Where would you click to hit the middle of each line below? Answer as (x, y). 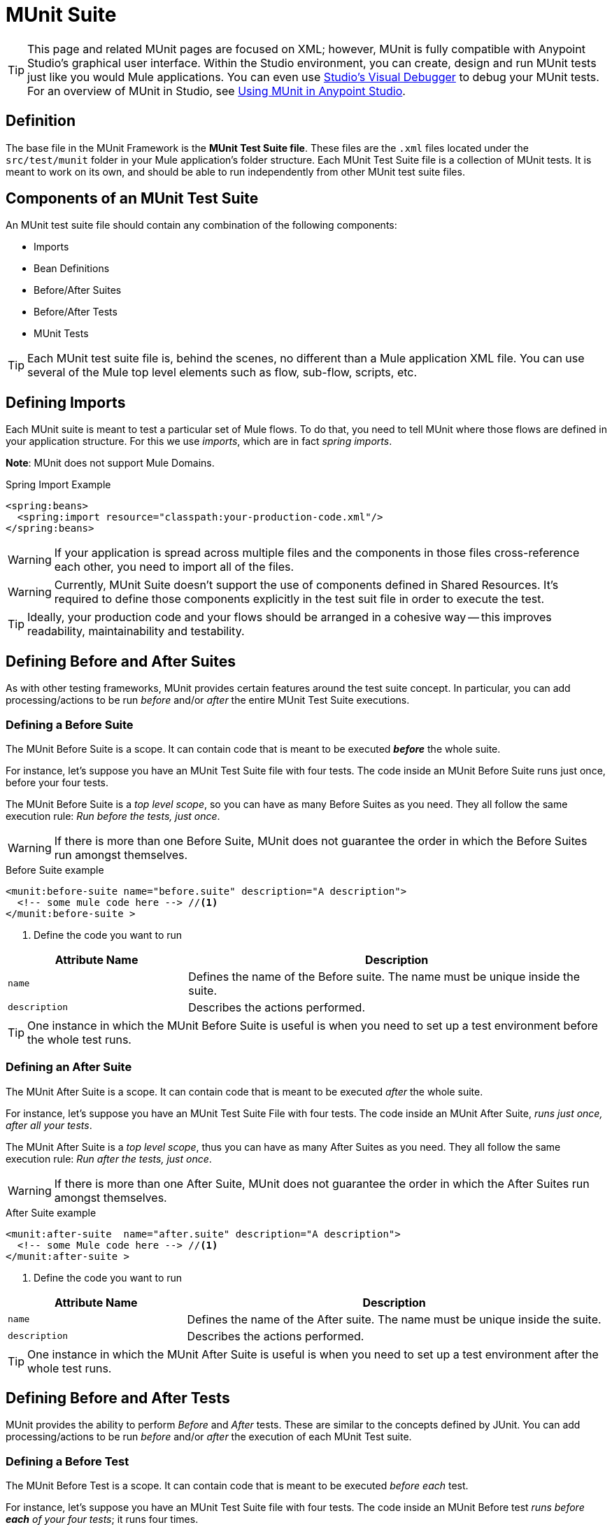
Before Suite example (55, 870)
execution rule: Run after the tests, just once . (109, 1158)
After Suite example (51, 1212)
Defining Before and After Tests (118, 1398)
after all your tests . (49, 1125)
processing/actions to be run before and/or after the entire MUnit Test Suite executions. (208, 700)
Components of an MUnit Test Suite (132, 199)
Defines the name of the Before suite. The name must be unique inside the (384, 976)
